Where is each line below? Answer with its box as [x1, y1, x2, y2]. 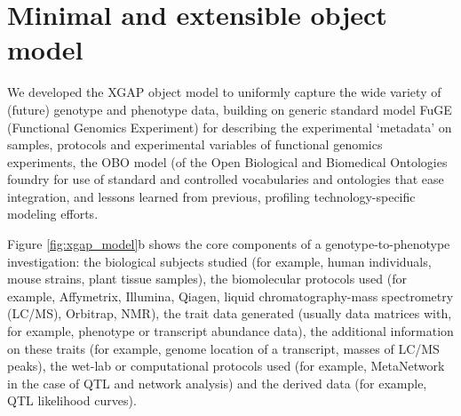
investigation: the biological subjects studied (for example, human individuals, [7, 252, 432, 270]
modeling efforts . [7, 204, 99, 223]
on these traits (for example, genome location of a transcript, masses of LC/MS [7, 339, 440, 357]
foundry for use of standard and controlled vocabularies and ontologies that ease [7, 170, 444, 188]
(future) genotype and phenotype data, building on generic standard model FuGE [7, 100, 452, 118]
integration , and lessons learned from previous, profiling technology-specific [7, 187, 416, 205]
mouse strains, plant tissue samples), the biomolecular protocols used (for [7, 269, 408, 288]
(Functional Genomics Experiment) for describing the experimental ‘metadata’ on [7, 117, 452, 136]
